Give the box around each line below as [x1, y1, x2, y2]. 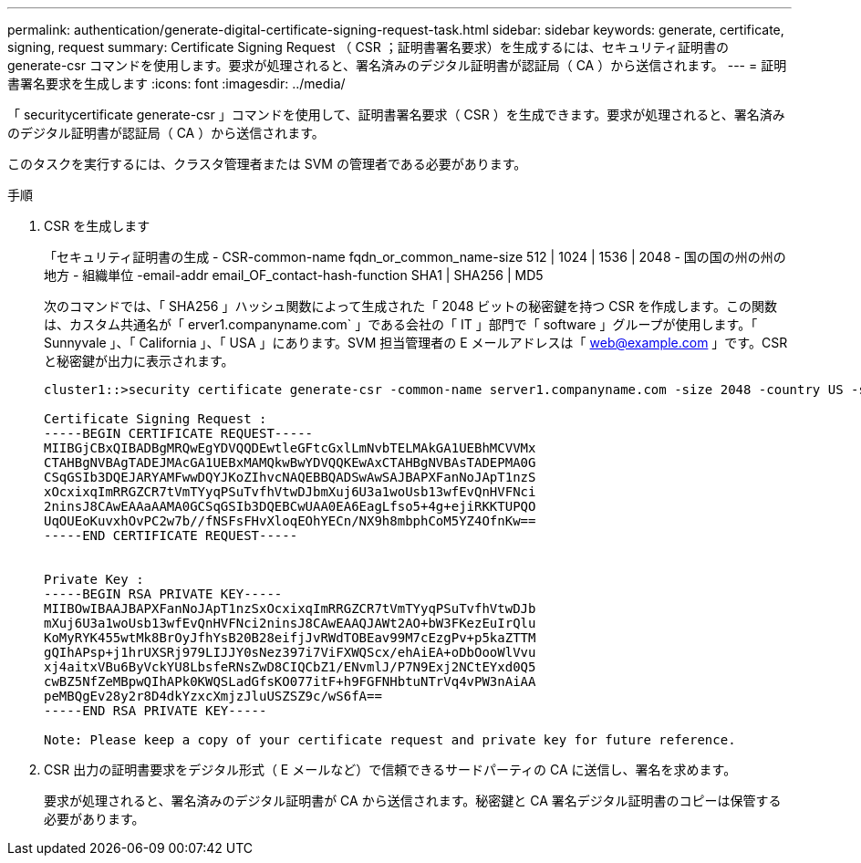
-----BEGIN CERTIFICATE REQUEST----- [44, 426, 314, 441]
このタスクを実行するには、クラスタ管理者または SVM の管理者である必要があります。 [7, 156, 527, 172]
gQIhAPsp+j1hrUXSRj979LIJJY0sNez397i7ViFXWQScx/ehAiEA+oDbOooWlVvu [44, 645, 536, 660]
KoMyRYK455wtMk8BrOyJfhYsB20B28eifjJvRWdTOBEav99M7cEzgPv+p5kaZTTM [44, 630, 536, 645]
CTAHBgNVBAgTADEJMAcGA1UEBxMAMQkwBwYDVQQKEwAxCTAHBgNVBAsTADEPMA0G [44, 455, 536, 470]
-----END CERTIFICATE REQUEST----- [44, 528, 298, 543]
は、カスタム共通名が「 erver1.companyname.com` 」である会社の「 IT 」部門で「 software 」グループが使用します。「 [44, 317, 758, 332]
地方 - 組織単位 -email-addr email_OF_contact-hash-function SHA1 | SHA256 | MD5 [44, 267, 544, 283]
